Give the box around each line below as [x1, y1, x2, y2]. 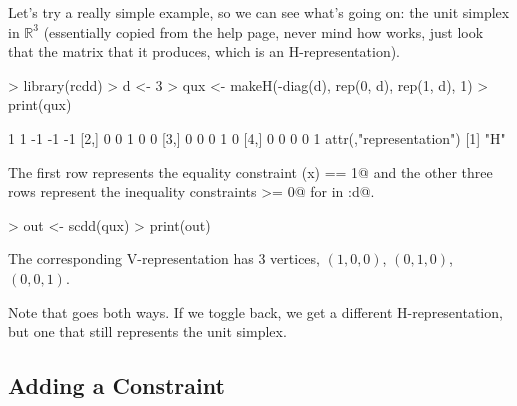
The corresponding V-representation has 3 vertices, [8, 248, 320, 269]
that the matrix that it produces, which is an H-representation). [8, 41, 401, 62]
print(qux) [8, 94, 72, 115]
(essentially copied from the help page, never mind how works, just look [43, 21, 484, 42]
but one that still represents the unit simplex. [8, 321, 287, 342]
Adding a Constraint [8, 370, 225, 401]
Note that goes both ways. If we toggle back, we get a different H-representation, [8, 301, 503, 322]
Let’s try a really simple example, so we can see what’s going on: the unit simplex [8, 2, 510, 22]
